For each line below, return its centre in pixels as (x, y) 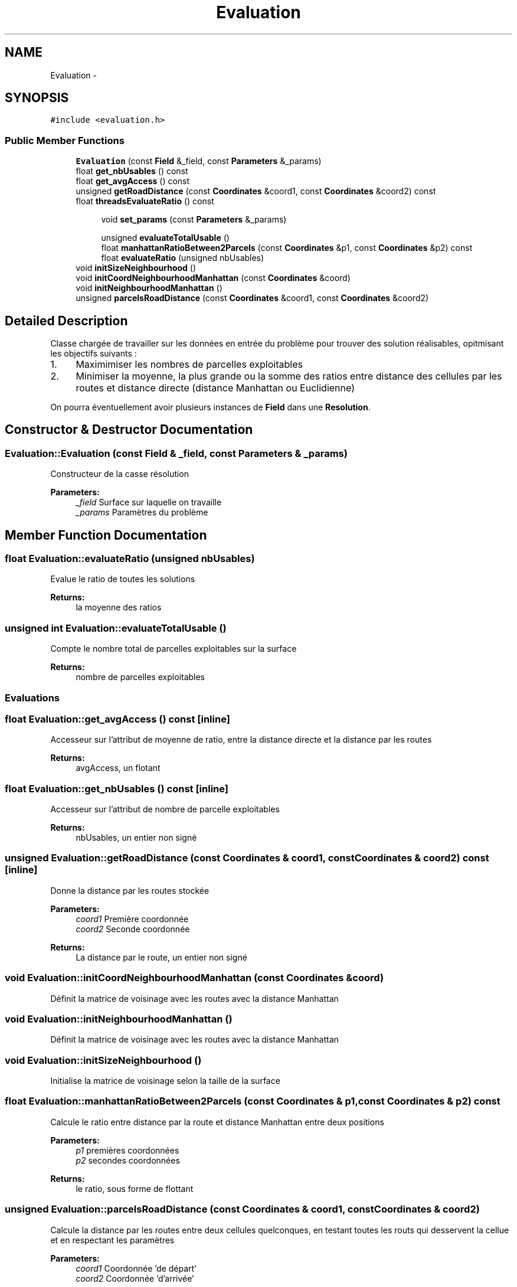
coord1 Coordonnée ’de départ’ (136, 1268)
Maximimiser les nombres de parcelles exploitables (189, 365)
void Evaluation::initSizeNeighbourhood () (103, 1060)
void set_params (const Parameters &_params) (194, 220)
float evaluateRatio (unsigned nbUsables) (183, 258)
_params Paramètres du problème (142, 512)
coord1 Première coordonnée (132, 919)
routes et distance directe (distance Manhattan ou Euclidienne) (215, 388)
